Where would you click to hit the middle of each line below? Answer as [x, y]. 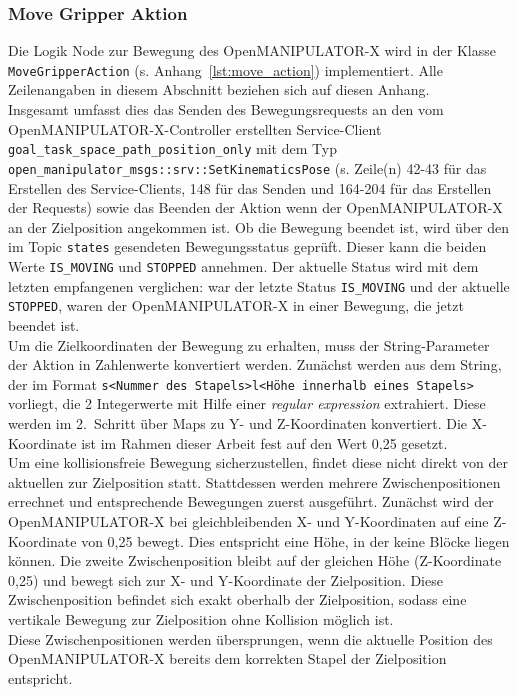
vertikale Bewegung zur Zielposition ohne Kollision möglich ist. [201, 618]
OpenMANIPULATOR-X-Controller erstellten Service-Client [195, 128]
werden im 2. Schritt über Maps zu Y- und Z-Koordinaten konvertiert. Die [238, 423]
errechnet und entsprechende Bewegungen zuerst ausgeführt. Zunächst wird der [251, 501]
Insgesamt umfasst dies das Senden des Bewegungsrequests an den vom [226, 109]
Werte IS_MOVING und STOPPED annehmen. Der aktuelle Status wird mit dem [243, 266]
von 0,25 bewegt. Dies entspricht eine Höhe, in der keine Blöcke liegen [295, 540]
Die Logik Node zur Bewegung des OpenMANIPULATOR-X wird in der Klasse [252, 50]
